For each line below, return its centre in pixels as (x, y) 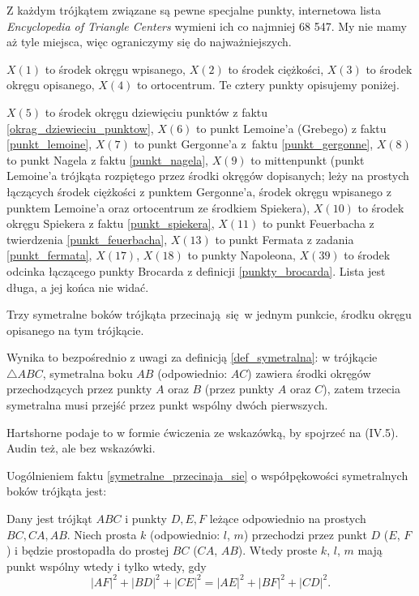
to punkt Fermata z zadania (284, 239)
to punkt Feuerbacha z (318, 223)
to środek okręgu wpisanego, (115, 69)
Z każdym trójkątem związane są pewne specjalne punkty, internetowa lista (194, 10)
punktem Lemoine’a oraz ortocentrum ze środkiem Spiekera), (158, 207)
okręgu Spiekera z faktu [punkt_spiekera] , (111, 223)
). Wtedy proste (278, 550)
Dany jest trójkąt (49, 519)
